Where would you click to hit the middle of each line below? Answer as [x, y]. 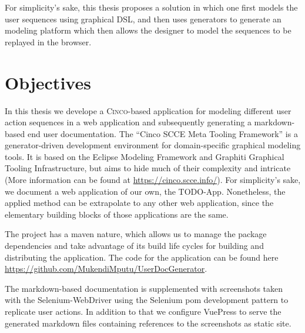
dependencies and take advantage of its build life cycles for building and [134, 246]
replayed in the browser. [48, 41]
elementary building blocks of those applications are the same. [117, 214]
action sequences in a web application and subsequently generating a [128, 122]
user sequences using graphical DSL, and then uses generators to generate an [143, 19]
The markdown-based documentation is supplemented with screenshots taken [144, 288]
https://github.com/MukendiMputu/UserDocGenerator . [106, 269]
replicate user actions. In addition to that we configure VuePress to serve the [143, 311]
